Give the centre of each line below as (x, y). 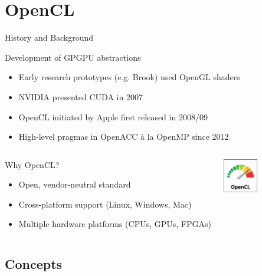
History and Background (49, 37)
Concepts (34, 264)
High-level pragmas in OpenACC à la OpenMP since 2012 (124, 137)
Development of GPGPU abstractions (73, 57)
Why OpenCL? (32, 164)
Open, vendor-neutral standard (75, 184)
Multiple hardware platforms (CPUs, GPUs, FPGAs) (115, 224)
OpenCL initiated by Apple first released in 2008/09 (113, 116)
